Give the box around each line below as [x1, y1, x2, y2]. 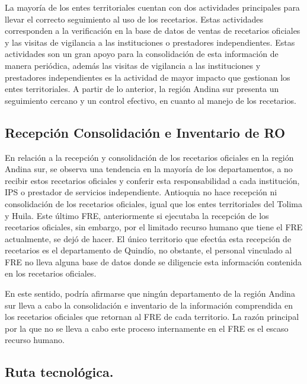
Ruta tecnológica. [5, 363, 114, 381]
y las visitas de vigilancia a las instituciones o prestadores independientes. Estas [5, 36, 295, 48]
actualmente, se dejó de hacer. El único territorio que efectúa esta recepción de [5, 232, 292, 245]
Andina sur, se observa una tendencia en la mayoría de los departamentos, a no [5, 163, 293, 175]
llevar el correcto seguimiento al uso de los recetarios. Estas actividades [5, 12, 264, 25]
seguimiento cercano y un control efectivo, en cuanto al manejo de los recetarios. [5, 94, 296, 106]
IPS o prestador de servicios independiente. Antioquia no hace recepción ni [5, 186, 277, 198]
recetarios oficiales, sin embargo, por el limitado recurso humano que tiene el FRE [5, 221, 303, 233]
